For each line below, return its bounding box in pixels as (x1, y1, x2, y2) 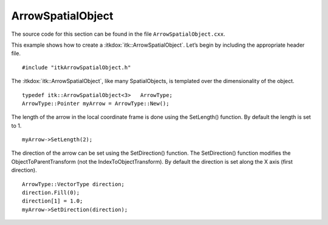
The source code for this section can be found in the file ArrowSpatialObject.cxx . (11, 30, 225, 38)
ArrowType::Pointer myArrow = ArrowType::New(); (22, 100, 169, 107)
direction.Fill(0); (22, 189, 80, 196)
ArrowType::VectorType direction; (22, 181, 125, 187)
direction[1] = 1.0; (22, 198, 83, 204)
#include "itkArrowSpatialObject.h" (22, 64, 131, 71)
